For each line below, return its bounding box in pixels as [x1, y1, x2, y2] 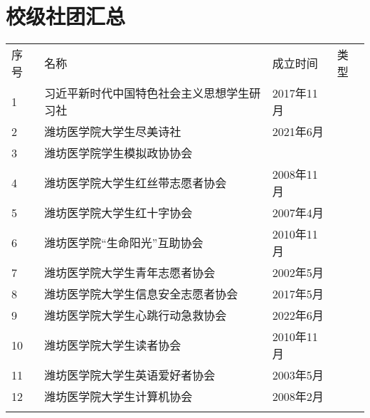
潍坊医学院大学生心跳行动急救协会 [44, 307, 227, 324]
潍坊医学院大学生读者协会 [44, 337, 181, 354]
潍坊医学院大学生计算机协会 [44, 388, 193, 405]
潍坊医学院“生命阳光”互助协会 [44, 234, 203, 251]
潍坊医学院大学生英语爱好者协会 [44, 367, 216, 384]
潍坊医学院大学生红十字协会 [44, 204, 193, 221]
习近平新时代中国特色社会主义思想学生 [44, 85, 250, 102]
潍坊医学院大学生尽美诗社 [44, 123, 181, 140]
